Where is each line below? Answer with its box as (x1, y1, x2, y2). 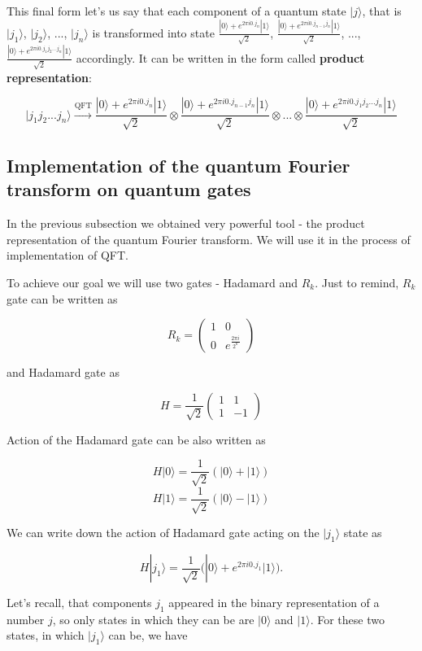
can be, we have (108, 627, 188, 644)
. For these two (310, 610, 385, 627)
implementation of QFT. (7, 247, 128, 264)
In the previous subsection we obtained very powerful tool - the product (7, 215, 365, 232)
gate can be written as (7, 290, 118, 307)
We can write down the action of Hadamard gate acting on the (7, 524, 320, 541)
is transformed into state (92, 24, 215, 41)
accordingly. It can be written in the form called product (76, 49, 365, 66)
